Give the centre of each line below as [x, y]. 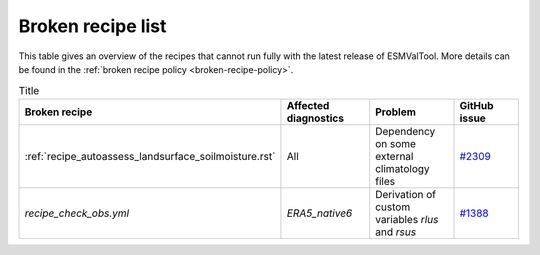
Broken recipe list [92, 26]
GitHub [476, 105]
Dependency [405, 131]
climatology [402, 168]
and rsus [396, 232]
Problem [396, 112]
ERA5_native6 [319, 213]
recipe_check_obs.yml [77, 213]
